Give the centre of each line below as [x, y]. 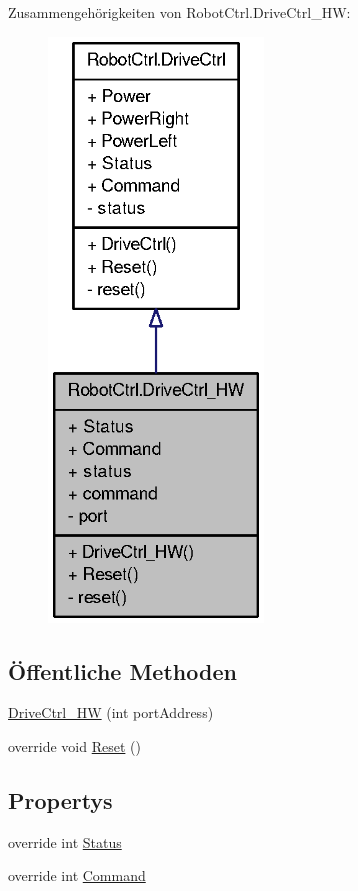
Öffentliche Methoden [122, 670]
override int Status [65, 841]
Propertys [60, 799]
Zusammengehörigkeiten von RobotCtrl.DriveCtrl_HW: [179, 12]
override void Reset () [74, 745]
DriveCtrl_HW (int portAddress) [111, 712]
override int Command [77, 875]
